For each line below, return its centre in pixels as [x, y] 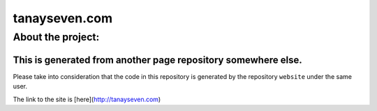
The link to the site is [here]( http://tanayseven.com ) [87, 99]
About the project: [56, 37]
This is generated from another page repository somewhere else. [158, 60]
